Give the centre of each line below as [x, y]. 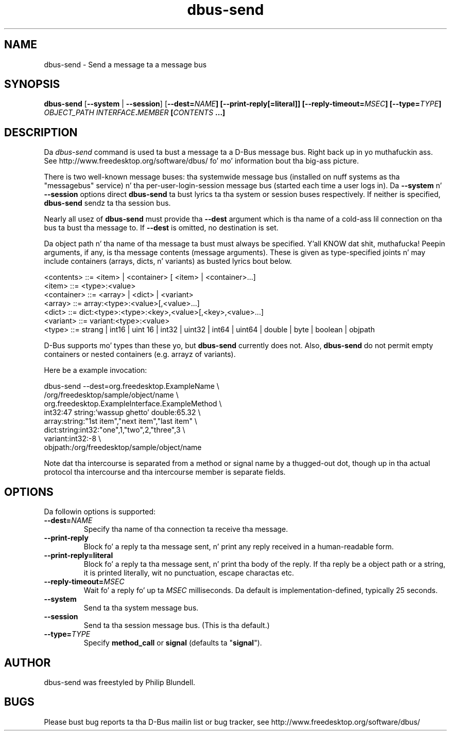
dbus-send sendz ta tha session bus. [107, 203]
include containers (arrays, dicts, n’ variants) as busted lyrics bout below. [168, 261]
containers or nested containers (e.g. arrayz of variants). [140, 354]
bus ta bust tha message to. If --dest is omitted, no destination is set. [161, 228]
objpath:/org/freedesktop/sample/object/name [123, 447]
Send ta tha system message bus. [141, 608]
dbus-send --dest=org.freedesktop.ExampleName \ [132, 386]
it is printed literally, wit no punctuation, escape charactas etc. [189, 573]
